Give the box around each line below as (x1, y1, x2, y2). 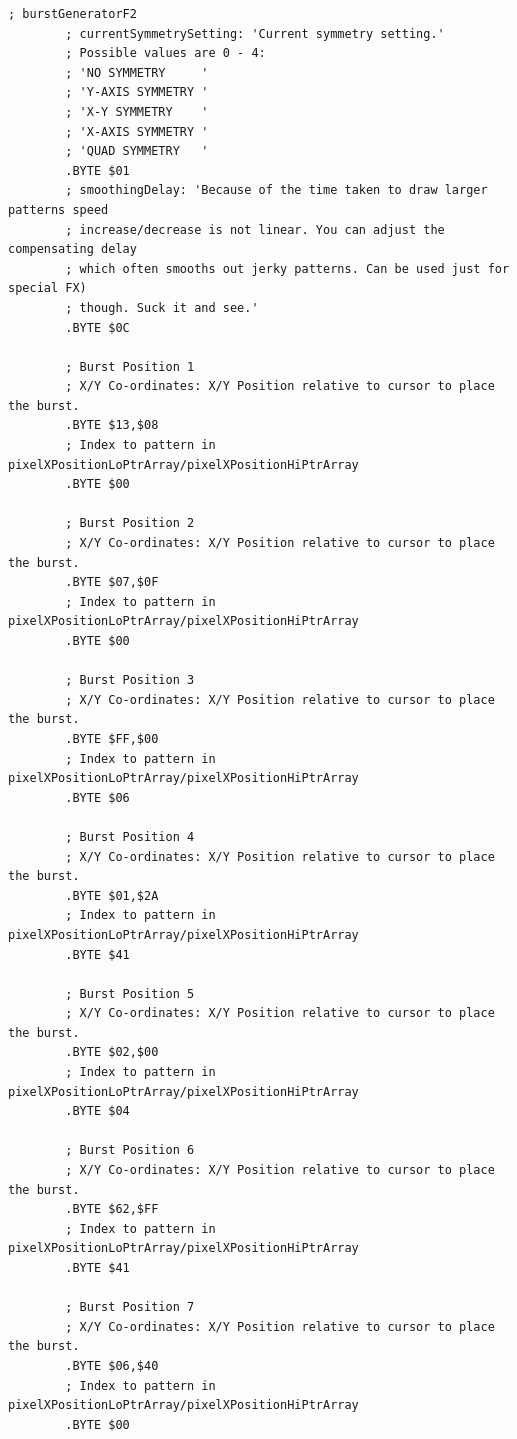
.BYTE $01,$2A (65, 888, 159, 903)
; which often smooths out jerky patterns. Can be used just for (65, 261, 510, 276)
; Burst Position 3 (65, 673, 195, 688)
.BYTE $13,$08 (65, 418, 159, 433)
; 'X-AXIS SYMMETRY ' (65, 124, 209, 139)
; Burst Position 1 (65, 359, 195, 374)
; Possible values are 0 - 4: (65, 46, 266, 61)
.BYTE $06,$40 (65, 1358, 159, 1373)
